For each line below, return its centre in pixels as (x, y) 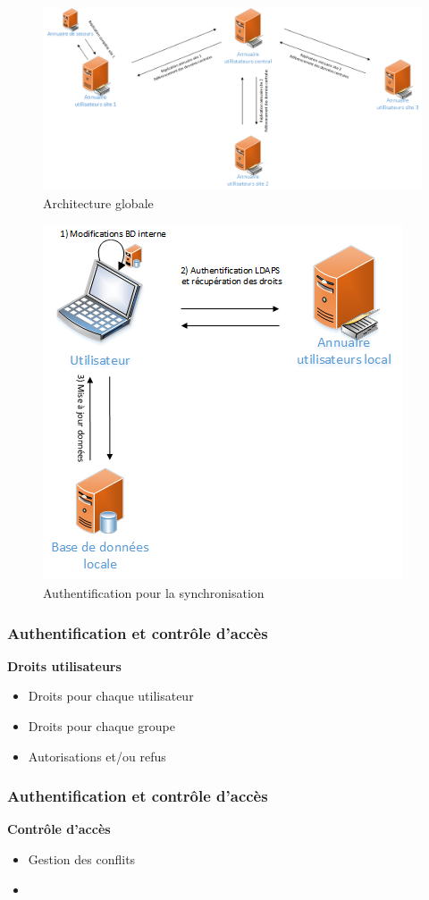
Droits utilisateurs (64, 665)
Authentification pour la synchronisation (154, 593)
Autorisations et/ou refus (97, 756)
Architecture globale (98, 202)
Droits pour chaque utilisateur (111, 696)
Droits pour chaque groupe (101, 726)
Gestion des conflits (82, 859)
